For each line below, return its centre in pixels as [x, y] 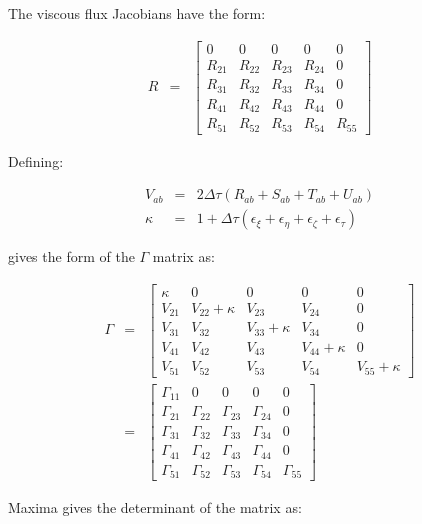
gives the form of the [71, 256]
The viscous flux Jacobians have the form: [137, 13]
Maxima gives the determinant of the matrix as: [155, 507]
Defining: [36, 160]
